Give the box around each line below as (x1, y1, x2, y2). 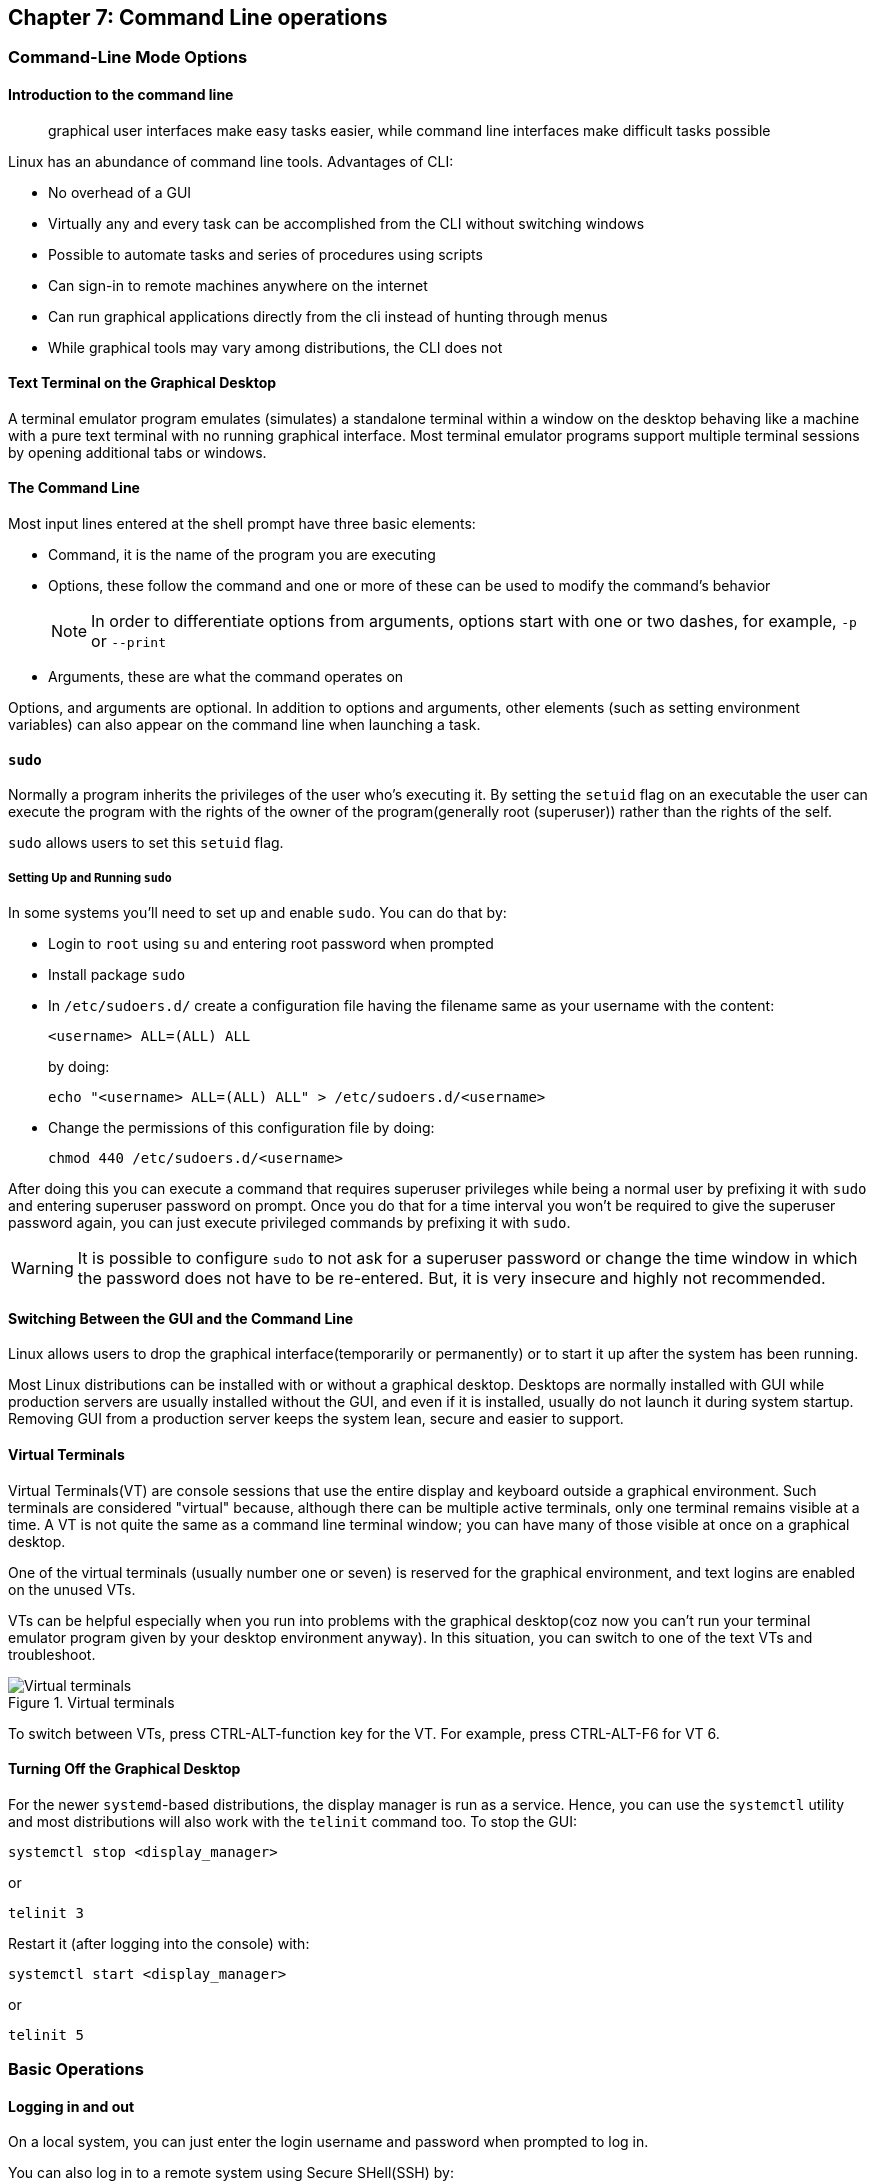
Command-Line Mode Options (8, 47, 248, 68)
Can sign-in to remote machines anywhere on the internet (48, 276, 428, 294)
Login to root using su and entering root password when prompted (48, 935, 494, 953)
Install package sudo (48, 966, 186, 984)
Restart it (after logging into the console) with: (8, 1934, 310, 1952)
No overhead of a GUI (48, 183, 192, 201)
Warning (11, 1258, 74, 1279)
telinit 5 (8, 2026, 84, 2043)
